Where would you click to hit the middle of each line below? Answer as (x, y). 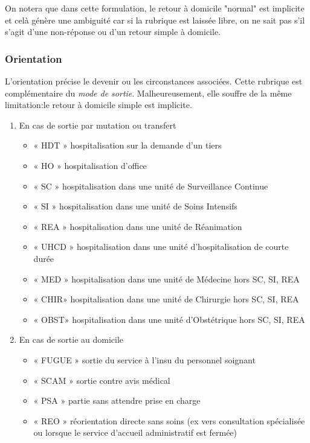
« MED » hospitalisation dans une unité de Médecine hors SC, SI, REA (166, 279)
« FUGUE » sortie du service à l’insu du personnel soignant (144, 359)
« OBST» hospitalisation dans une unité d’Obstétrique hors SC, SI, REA (169, 319)
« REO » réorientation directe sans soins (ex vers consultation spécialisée (169, 420)
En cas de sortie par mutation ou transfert (98, 125)
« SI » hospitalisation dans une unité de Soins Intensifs (135, 206)
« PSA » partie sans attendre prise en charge (117, 400)
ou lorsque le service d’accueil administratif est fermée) (135, 432)
